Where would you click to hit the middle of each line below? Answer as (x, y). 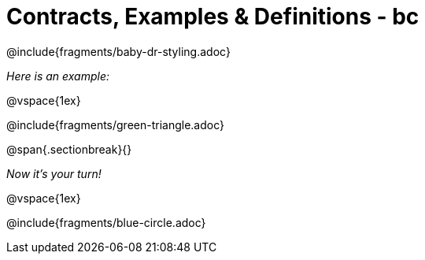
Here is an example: (58, 76)
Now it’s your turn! (54, 173)
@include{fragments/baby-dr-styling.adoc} (118, 51)
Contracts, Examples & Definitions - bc (213, 17)
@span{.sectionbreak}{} (69, 149)
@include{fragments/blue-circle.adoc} (106, 222)
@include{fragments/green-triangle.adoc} (116, 124)
